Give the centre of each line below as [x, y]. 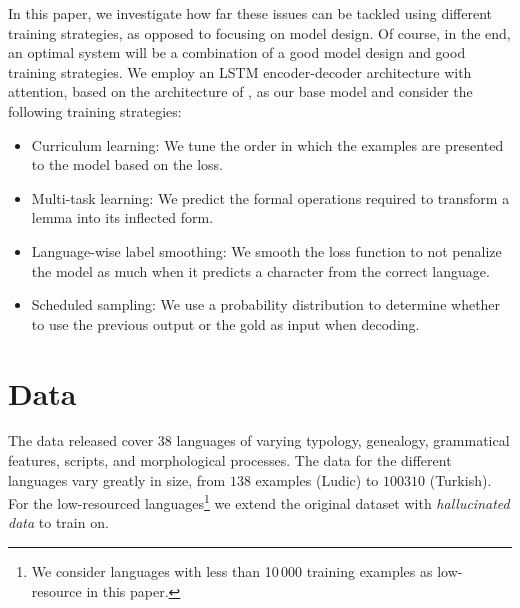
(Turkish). [460, 479]
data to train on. [58, 522]
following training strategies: [95, 110]
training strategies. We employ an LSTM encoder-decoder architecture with [240, 71]
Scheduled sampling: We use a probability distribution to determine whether [266, 304]
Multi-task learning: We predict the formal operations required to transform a [270, 197]
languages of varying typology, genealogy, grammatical [343, 440]
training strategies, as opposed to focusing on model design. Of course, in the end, [259, 32]
